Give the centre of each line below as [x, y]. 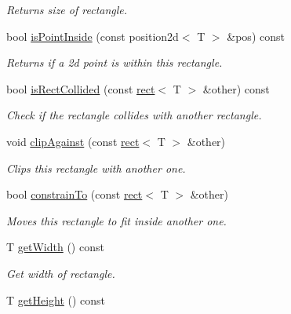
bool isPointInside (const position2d [93, 36]
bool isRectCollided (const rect [81, 88]
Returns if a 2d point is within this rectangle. [115, 62]
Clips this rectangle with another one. [96, 168]
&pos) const [256, 36]
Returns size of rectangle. [67, 9]
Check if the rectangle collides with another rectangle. [134, 115]
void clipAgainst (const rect [73, 141]
